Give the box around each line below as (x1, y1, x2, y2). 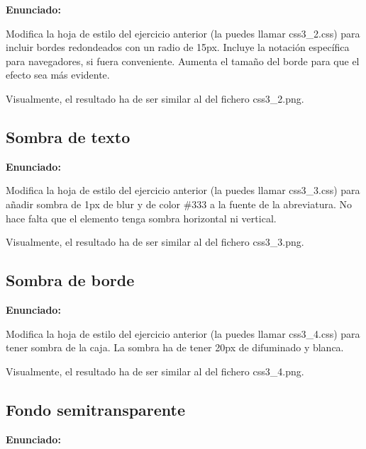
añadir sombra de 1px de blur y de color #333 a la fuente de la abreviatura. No (6, 196, 352, 211)
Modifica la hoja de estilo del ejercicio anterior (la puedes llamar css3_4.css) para (6, 326, 360, 341)
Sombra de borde (6, 269, 135, 291)
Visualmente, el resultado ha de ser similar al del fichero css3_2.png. (6, 91, 304, 106)
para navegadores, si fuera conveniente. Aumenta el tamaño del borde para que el (6, 53, 360, 68)
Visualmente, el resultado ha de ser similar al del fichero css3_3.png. (6, 234, 304, 249)
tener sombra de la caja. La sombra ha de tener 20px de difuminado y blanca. (6, 340, 344, 355)
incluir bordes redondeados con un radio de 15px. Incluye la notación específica (6, 40, 350, 55)
